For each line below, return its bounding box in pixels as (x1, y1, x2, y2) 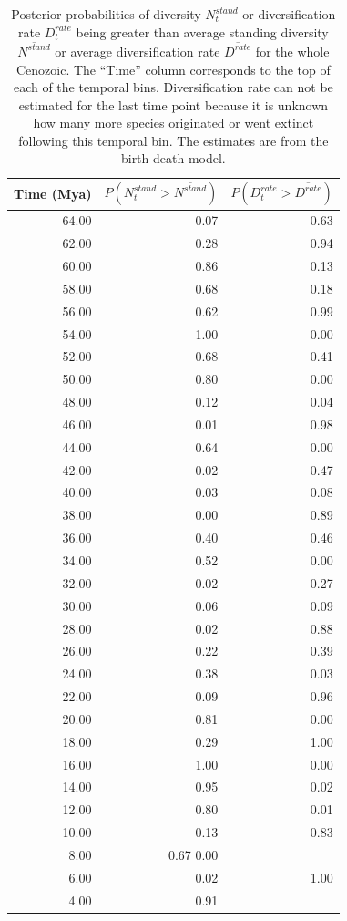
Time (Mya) (14, 183, 92, 202)
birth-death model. (120, 149, 226, 168)
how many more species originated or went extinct (33, 113, 314, 132)
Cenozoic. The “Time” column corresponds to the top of (15, 59, 331, 78)
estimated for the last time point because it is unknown (18, 95, 329, 114)
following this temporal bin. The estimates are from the (18, 130, 329, 150)
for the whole (255, 41, 330, 60)
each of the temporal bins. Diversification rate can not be (13, 78, 333, 97)
